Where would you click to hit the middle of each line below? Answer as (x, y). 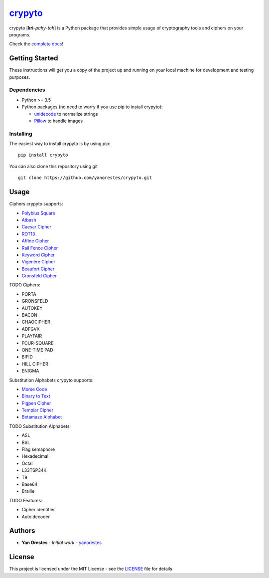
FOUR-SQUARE (38, 343)
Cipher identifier (38, 510)
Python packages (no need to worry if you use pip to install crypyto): (92, 107)
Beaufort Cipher (38, 269)
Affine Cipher (35, 241)
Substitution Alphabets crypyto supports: (51, 380)
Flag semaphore (38, 449)
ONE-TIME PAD (37, 350)
